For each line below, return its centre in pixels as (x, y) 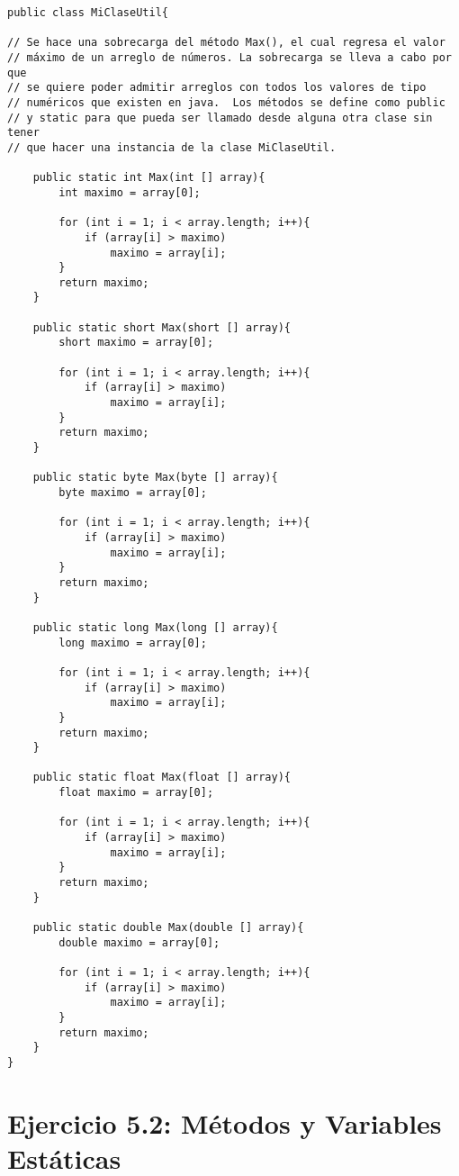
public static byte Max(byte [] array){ (155, 478)
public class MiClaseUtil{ (88, 13)
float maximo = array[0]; (136, 793)
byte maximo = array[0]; (133, 493)
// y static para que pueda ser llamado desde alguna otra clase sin (220, 118)
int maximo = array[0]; (130, 192)
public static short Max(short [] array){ (162, 327)
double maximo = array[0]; (139, 942)
